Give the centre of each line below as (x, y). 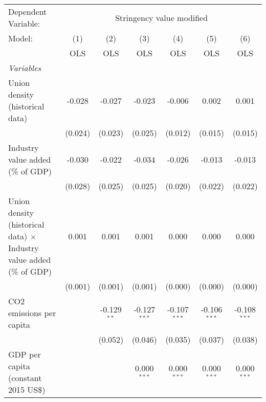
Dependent (28, 12)
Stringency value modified (162, 17)
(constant (25, 378)
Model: (21, 38)
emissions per (32, 313)
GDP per (25, 354)
